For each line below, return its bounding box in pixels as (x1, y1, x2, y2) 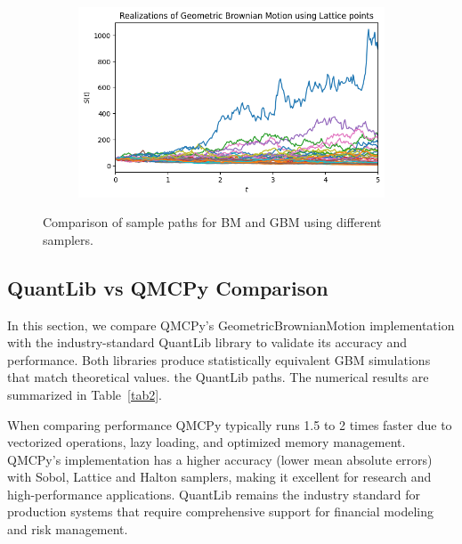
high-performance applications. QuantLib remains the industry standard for (7, 484, 420, 503)
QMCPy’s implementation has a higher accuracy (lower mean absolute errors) (7, 450, 433, 468)
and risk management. (7, 520, 128, 539)
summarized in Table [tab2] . (7, 385, 162, 403)
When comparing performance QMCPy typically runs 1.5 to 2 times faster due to (7, 415, 452, 434)
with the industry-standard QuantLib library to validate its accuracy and (7, 333, 408, 352)
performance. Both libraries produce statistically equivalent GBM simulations (7, 350, 431, 369)
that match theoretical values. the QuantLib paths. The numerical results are (7, 368, 429, 386)
